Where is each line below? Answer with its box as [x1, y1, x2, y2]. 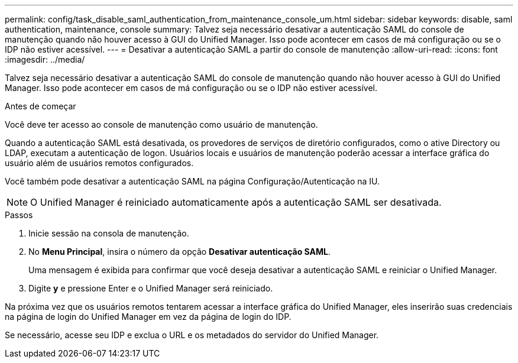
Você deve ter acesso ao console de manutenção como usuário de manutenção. [5, 119, 318, 129]
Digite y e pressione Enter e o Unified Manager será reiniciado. [28, 283, 273, 293]
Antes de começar [5, 101, 76, 111]
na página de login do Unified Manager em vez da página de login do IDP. [5, 312, 292, 322]
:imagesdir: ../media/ [5, 54, 85, 64]
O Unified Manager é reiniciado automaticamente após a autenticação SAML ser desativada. [30, 196, 442, 208]
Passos [5, 210, 33, 220]
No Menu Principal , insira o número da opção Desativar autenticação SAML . [28, 247, 331, 257]
